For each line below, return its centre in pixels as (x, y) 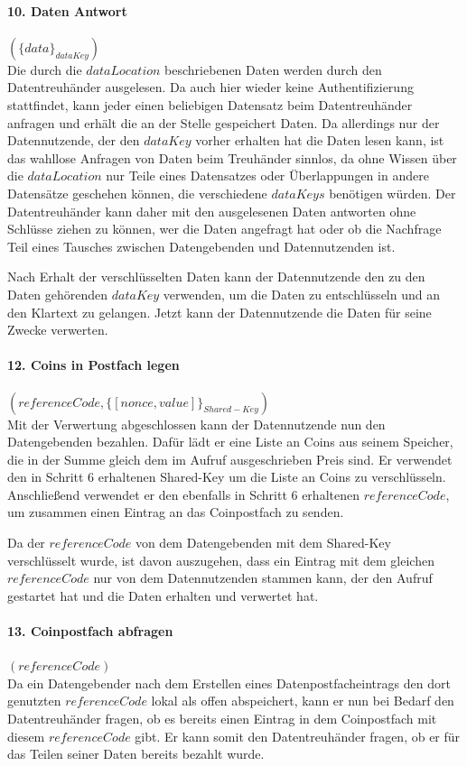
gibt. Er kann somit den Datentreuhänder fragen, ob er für (298, 736)
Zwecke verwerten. (58, 330)
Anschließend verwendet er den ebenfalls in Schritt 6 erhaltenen (183, 494)
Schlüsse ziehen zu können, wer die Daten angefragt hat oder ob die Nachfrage (224, 229)
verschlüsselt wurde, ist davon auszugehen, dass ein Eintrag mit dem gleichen (221, 560)
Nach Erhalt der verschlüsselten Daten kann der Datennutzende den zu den (216, 277)
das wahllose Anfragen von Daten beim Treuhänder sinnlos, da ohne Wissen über (232, 157)
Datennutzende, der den (74, 140)
